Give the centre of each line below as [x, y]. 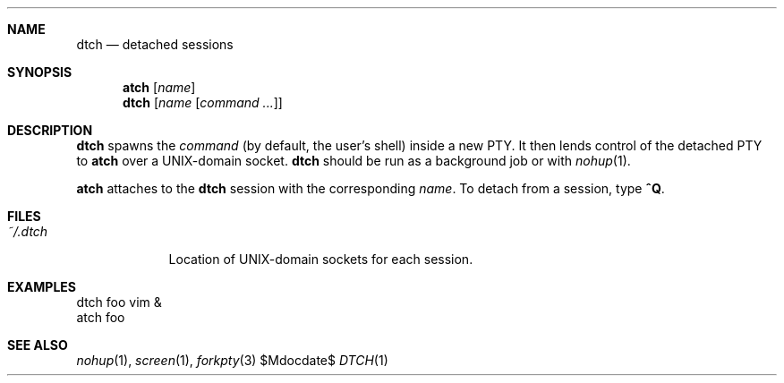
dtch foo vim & [119, 302]
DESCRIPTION [50, 130]
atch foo [101, 317]
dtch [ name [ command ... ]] [203, 102]
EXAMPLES [42, 287]
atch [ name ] [159, 87]
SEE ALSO [38, 345]
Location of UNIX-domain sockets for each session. [321, 259]
